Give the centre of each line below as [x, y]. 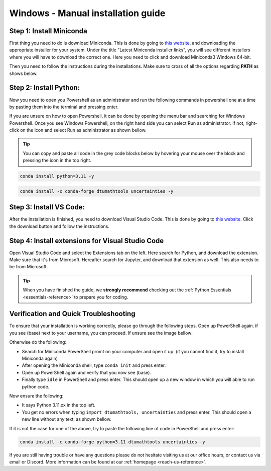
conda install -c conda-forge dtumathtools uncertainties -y [97, 191]
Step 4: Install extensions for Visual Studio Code [87, 241]
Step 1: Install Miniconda [48, 31]
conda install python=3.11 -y [57, 176]
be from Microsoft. [29, 267]
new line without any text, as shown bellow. [66, 419]
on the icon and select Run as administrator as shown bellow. [83, 130]
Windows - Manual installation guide [87, 13]
